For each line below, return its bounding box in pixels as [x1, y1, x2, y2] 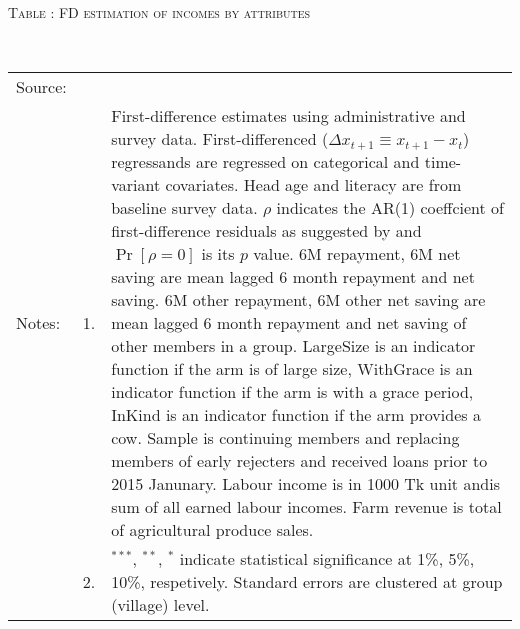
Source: [16, 75, 67, 99]
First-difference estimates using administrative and [111, 104, 466, 128]
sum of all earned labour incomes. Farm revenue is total [111, 495, 502, 519]
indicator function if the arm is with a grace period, [111, 380, 474, 404]
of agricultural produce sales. [111, 518, 314, 542]
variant [111, 173, 161, 197]
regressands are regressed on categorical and [111, 150, 420, 174]
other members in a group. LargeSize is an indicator [111, 334, 476, 358]
